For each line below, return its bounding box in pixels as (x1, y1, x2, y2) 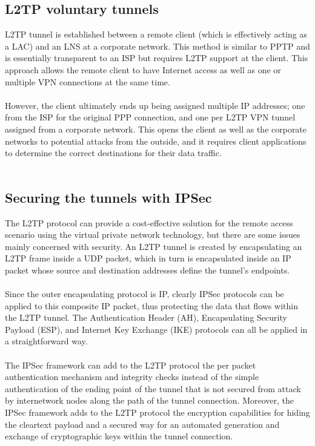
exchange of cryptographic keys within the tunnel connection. (5, 430, 233, 442)
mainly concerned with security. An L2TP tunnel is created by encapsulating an (5, 240, 302, 252)
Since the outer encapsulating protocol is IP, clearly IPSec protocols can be (5, 287, 284, 300)
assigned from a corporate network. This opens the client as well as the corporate (5, 122, 307, 135)
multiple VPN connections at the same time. (5, 75, 170, 88)
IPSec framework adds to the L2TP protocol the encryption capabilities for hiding (5, 406, 310, 419)
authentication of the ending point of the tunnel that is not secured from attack (5, 382, 301, 395)
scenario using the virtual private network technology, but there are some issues (5, 228, 300, 241)
